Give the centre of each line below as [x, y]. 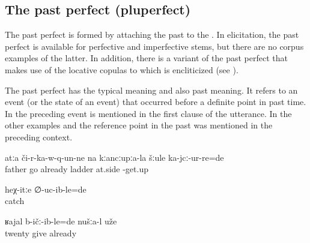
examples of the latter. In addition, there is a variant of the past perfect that [146, 58]
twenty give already [41, 232]
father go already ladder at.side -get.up [77, 169]
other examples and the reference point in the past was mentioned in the [139, 125]
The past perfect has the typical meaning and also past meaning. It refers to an [151, 90]
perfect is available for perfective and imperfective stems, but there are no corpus [154, 46]
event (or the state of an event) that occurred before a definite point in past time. [156, 102]
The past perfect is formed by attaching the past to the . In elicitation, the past [152, 34]
